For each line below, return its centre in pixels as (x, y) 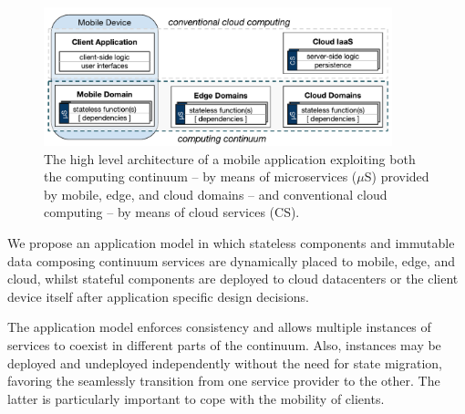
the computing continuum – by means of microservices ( (201, 176)
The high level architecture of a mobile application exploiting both (230, 158)
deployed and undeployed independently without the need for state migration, (225, 362)
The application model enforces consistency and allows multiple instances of (219, 327)
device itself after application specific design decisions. (158, 296)
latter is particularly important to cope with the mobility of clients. (196, 398)
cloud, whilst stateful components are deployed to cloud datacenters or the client (233, 279)
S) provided (397, 176)
